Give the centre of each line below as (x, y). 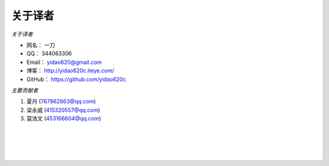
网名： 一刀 (41, 45)
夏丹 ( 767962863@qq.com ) (61, 102)
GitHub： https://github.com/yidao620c (76, 79)
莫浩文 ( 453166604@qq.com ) (64, 119)
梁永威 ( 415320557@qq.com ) (63, 110)
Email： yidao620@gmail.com (64, 62)
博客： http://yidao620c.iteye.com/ (70, 71)
